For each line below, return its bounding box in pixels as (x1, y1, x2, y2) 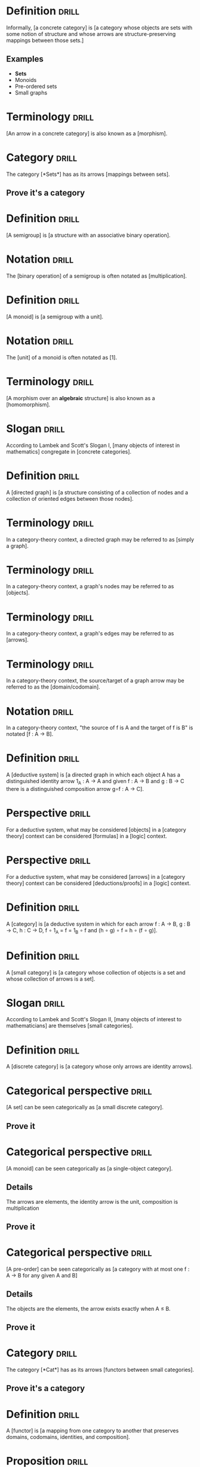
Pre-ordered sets (14, 83, 57, 90)
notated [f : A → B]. (6, 731, 54, 738)
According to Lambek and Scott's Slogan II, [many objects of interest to (6, 1016, 182, 1023)
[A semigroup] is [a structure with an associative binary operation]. (6, 232, 171, 239)
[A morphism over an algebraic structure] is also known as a (6, 394, 155, 401)
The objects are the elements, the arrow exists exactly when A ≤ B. (6, 1305, 171, 1312)
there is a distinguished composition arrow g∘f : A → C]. (6, 786, 144, 792)
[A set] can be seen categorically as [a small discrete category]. (6, 1104, 164, 1111)
